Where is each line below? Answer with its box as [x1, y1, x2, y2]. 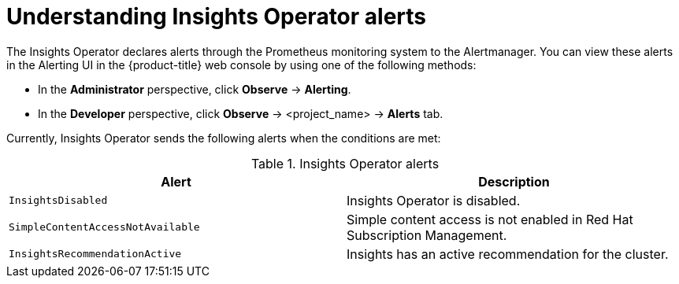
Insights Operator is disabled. [347, 192, 521, 208]
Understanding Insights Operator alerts [6, 3, 427, 30]
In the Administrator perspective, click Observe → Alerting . [38, 82, 351, 96]
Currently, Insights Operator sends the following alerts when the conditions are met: [6, 131, 441, 145]
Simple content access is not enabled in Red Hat [347, 211, 633, 227]
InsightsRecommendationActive [9, 248, 182, 260]
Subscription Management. [347, 227, 507, 243]
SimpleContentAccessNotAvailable [9, 221, 200, 234]
